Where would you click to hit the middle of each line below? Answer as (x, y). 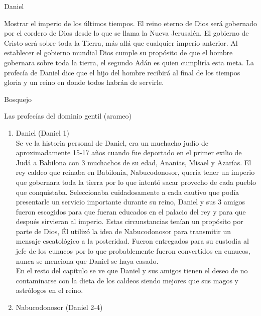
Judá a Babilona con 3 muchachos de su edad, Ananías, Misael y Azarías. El (134, 162)
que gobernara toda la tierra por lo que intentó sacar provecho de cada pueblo (136, 182)
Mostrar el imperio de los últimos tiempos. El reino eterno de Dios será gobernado (130, 23)
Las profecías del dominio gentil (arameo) (68, 116)
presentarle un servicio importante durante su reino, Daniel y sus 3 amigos (130, 202)
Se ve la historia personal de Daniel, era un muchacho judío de (112, 142)
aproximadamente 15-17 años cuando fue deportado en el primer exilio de (129, 152)
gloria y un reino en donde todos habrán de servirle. (84, 82)
